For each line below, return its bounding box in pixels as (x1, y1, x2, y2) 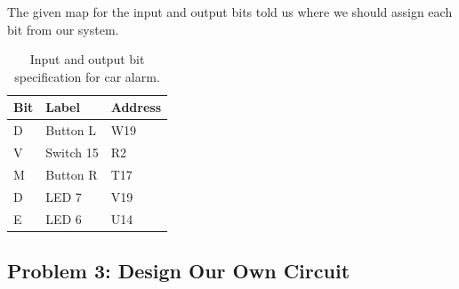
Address (110, 98, 162, 116)
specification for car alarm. (14, 67, 160, 85)
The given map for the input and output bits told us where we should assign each (7, 3, 453, 20)
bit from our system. (7, 20, 119, 38)
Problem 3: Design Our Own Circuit (7, 257, 350, 285)
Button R (45, 165, 98, 183)
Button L (45, 121, 96, 140)
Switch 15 (45, 143, 99, 162)
